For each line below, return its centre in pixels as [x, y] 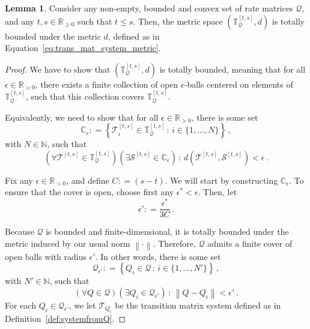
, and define [88, 180]
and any [20, 21]
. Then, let [217, 192]
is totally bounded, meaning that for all [232, 69]
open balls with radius [46, 256]
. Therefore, [174, 243]
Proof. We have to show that [58, 69]
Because [20, 231]
